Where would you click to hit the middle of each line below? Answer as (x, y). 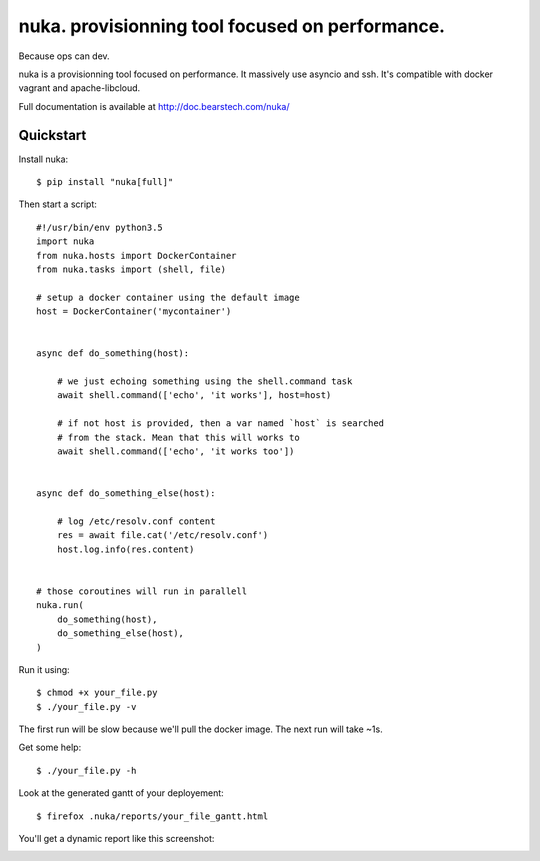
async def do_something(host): (113, 353)
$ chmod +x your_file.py (97, 693)
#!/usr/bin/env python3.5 (100, 227)
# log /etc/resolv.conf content (136, 521)
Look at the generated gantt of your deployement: (121, 793)
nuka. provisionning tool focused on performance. (231, 26)
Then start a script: (57, 204)
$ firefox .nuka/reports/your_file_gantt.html (152, 816)
